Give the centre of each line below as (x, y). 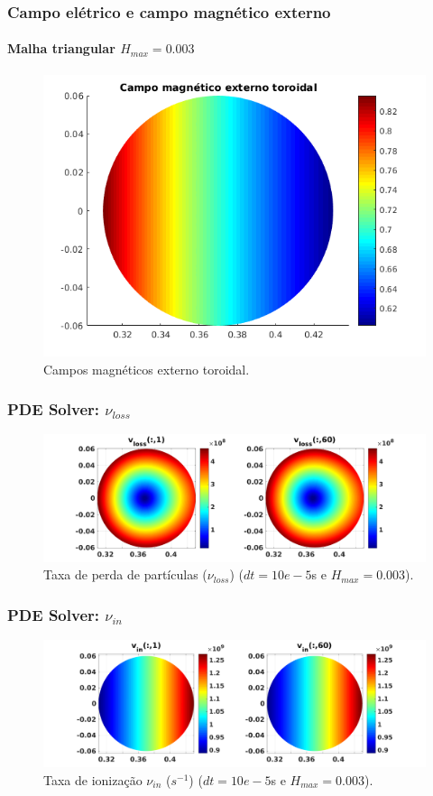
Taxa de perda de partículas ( (125, 574)
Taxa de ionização (93, 779)
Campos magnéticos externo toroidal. (147, 369)
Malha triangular (61, 48)
